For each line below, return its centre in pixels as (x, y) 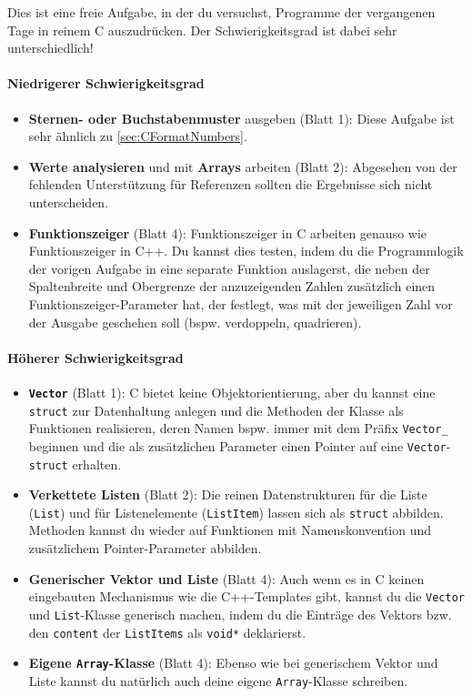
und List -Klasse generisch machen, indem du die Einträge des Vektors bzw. (240, 614)
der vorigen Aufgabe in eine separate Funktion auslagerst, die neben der (229, 268)
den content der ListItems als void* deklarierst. (167, 632)
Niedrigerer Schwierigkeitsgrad (106, 83)
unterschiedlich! (50, 48)
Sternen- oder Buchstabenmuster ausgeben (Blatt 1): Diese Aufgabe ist (241, 118)
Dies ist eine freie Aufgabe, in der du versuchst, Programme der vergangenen (221, 12)
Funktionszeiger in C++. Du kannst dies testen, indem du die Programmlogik (246, 251)
